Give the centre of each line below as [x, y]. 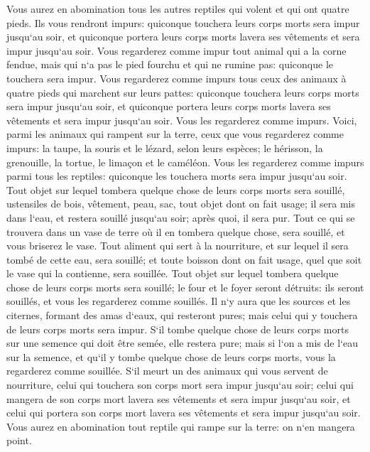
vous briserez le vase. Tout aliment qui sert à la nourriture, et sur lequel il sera [178, 246]
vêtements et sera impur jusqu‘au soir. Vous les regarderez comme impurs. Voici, [182, 120]
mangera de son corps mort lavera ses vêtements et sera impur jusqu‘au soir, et [179, 398]
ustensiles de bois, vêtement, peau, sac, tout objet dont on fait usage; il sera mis [181, 204]
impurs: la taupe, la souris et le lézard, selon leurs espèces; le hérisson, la [165, 147]
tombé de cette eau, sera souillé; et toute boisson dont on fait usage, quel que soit [184, 259]
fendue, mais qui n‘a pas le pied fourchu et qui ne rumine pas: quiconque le [170, 64]
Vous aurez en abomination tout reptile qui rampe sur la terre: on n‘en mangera [181, 426]
